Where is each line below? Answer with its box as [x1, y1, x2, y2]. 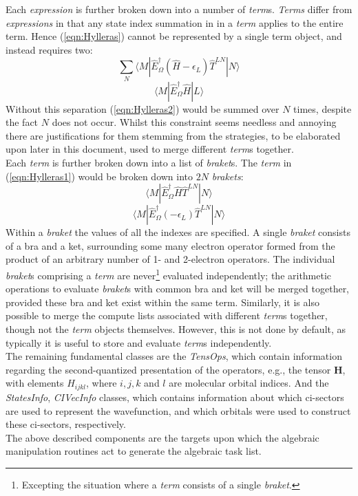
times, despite [293, 101, 352, 116]
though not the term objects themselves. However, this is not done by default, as [6, 322, 346, 336]
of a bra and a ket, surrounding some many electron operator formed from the [6, 238, 335, 252]
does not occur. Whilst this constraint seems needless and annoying [52, 115, 337, 129]
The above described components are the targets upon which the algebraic [6, 430, 319, 444]
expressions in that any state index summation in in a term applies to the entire [6, 15, 344, 30]
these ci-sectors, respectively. [6, 417, 126, 431]
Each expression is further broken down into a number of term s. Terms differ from [6, 2, 352, 16]
